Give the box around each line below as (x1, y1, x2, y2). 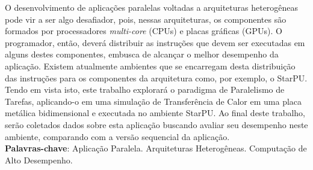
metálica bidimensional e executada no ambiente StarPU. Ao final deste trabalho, (5, 107, 305, 119)
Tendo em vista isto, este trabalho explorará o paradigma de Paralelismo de (5, 83, 285, 96)
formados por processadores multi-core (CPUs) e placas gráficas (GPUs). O (5, 25, 282, 37)
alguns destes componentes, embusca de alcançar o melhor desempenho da (5, 48, 279, 60)
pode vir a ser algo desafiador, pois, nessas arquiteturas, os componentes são (5, 13, 287, 25)
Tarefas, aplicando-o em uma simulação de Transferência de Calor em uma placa (5, 95, 302, 107)
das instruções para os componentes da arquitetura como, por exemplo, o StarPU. (5, 71, 308, 84)
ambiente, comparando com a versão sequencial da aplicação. (5, 130, 230, 142)
